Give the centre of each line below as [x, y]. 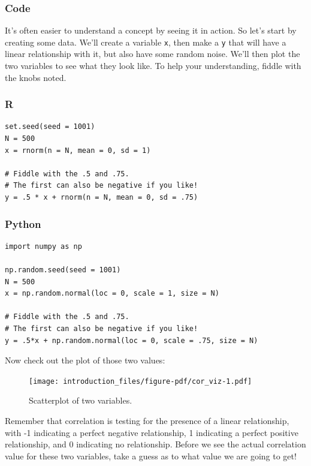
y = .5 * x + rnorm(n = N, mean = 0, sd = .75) [102, 198]
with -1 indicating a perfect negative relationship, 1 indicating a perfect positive [152, 432]
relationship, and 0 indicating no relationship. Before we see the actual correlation [155, 444]
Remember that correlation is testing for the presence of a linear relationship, [147, 421]
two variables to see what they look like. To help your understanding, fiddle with [153, 66]
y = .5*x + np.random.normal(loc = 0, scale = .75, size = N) [132, 340]
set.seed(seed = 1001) [50, 127]
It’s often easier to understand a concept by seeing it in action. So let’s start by [151, 30]
